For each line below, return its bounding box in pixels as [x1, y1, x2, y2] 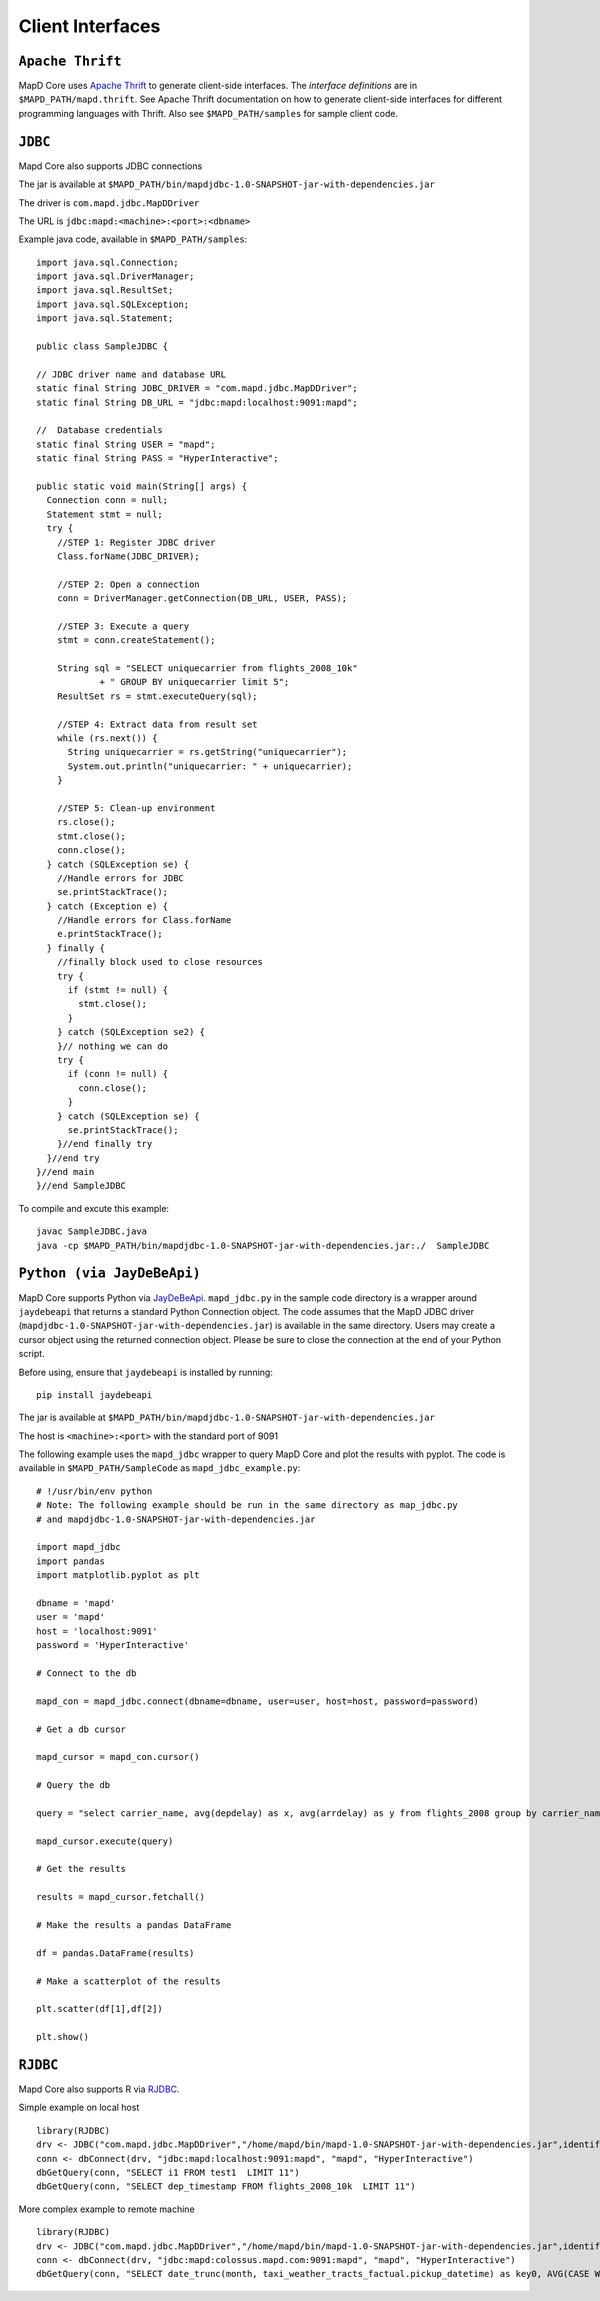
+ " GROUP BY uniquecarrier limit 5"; [99, 676, 290, 688]
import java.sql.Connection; [36, 256, 179, 268]
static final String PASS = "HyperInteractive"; [36, 453, 279, 464]
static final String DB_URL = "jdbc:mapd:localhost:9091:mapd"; [36, 396, 359, 408]
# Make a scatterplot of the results [36, 1975, 222, 1987]
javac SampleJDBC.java [36, 1226, 148, 1237]
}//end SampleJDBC [36, 1180, 127, 1192]
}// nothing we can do [56, 1040, 169, 1052]
